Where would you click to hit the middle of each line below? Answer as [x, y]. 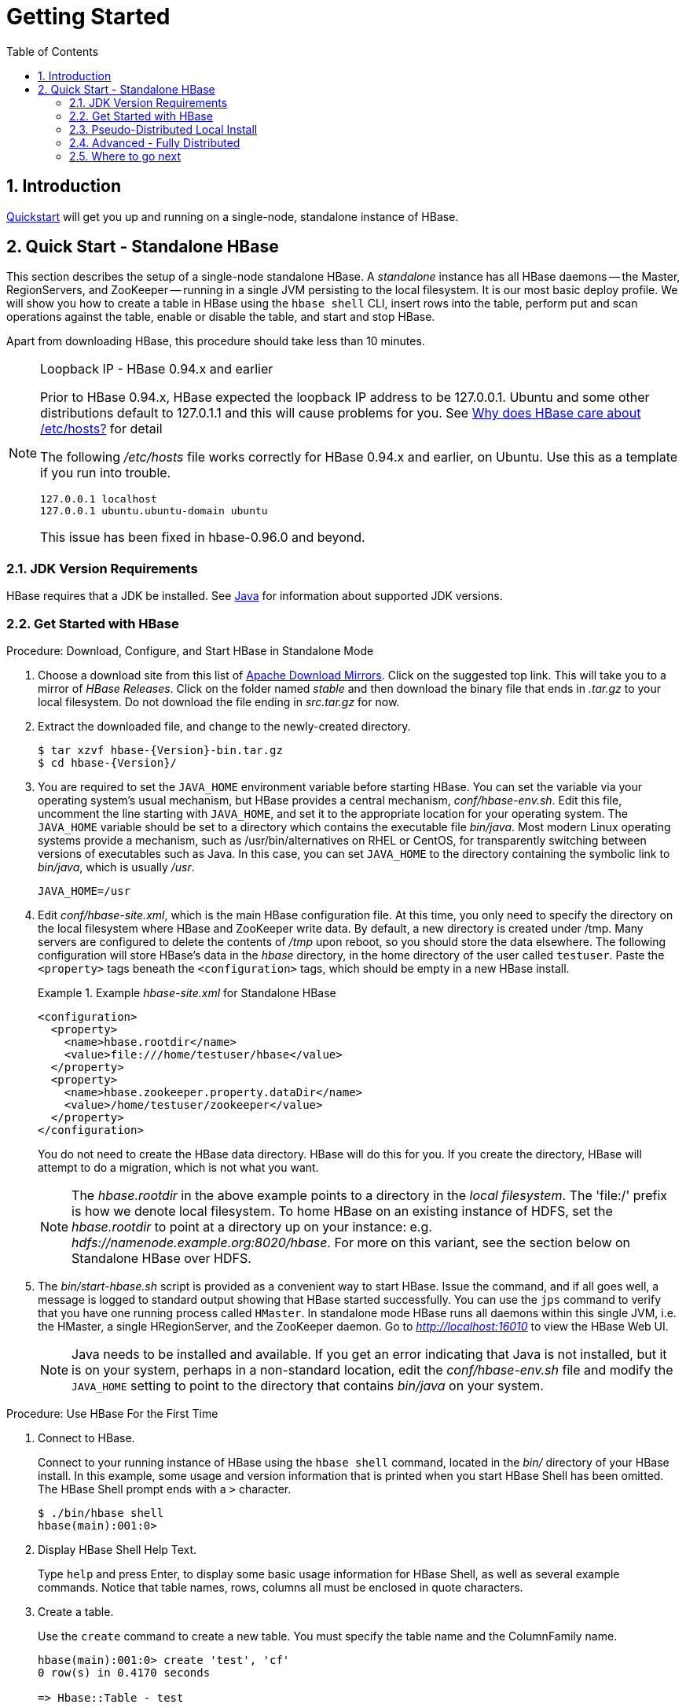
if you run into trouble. [106, 473]
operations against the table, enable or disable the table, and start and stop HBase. [221, 317]
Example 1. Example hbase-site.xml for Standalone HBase [187, 992]
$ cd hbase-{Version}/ [108, 762]
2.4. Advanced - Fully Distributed [155, 142]
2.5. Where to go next [125, 156]
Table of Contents [53, 51]
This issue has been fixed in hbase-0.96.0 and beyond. [203, 537]
